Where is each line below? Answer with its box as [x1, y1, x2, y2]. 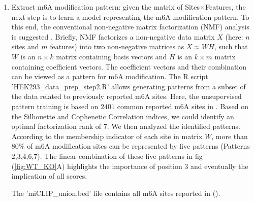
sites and [11, 41, 39, 52]
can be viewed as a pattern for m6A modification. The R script [11, 71, 208, 82]
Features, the [205, 2, 246, 12]
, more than [211, 130, 248, 141]
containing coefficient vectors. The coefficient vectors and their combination [11, 61, 247, 72]
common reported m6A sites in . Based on [117, 100, 249, 111]
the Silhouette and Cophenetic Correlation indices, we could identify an [11, 111, 234, 121]
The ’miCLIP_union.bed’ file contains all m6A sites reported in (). [11, 187, 220, 198]
